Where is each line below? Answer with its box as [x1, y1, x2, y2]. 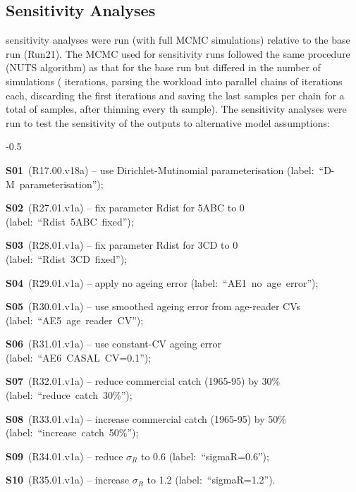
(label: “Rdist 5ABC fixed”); [6, 214, 134, 228]
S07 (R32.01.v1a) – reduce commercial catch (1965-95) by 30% [6, 374, 281, 388]
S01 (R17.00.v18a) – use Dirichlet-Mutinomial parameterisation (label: [6, 162, 314, 177]
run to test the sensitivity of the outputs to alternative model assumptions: [6, 115, 330, 130]
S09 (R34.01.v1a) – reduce [6, 448, 123, 463]
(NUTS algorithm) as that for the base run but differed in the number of [6, 60, 321, 75]
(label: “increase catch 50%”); [6, 425, 139, 440]
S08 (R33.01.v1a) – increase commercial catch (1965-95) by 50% [6, 411, 286, 426]
